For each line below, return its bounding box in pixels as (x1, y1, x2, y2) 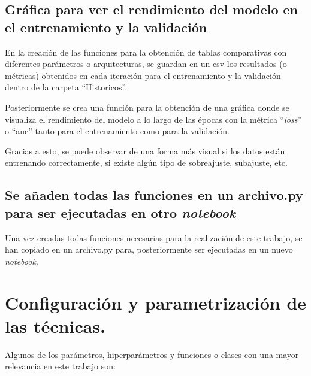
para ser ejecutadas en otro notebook (5, 203, 236, 222)
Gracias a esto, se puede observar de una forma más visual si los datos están (5, 144, 285, 157)
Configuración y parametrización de (5, 290, 307, 314)
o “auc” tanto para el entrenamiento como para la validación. (5, 125, 230, 137)
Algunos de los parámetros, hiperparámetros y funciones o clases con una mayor (5, 348, 299, 360)
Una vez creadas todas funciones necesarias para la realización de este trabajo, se (5, 231, 303, 244)
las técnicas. (5, 313, 106, 338)
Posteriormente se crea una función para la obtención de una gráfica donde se (5, 101, 289, 113)
